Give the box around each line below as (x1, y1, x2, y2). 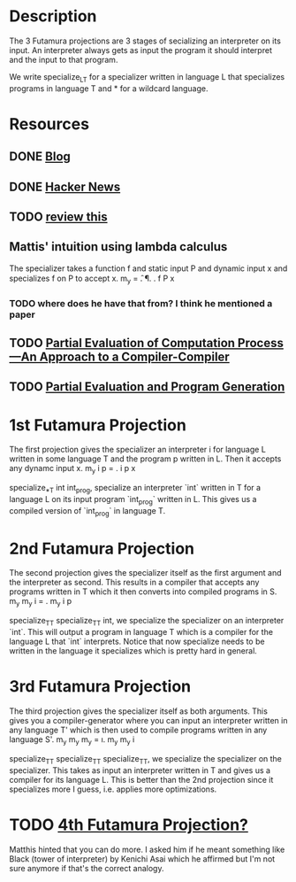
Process (237, 336, 285, 351)
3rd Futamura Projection (9, 677, 192, 697)
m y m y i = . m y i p (9, 596, 72, 608)
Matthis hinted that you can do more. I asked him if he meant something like (9, 844, 285, 855)
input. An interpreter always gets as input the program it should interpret (9, 44, 272, 55)
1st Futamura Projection (9, 414, 187, 435)
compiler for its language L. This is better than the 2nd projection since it (9, 774, 274, 785)
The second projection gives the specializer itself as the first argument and (9, 568, 282, 578)
